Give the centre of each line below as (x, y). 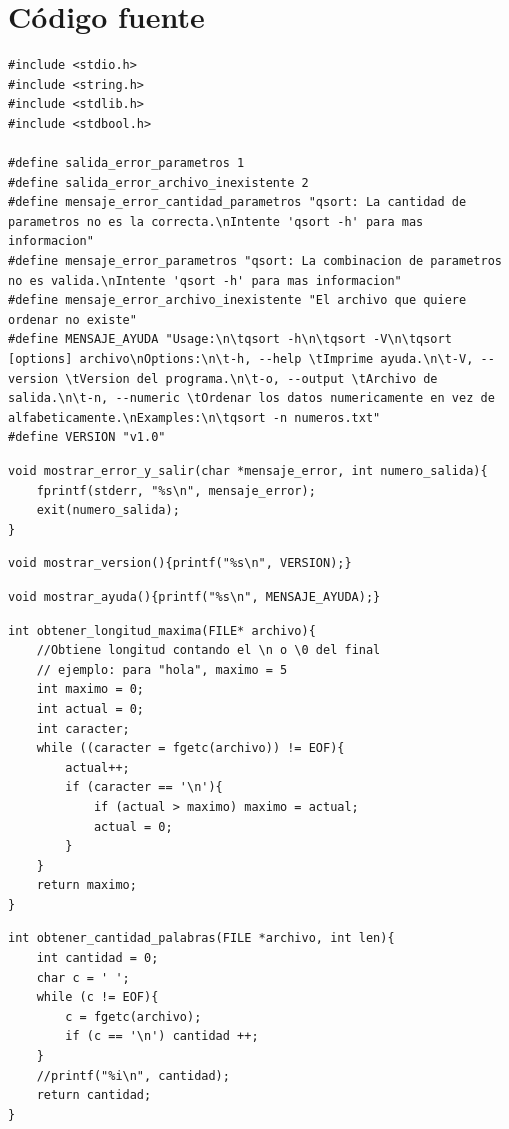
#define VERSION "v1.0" (87, 437)
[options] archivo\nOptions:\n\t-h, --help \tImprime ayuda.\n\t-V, (241, 359)
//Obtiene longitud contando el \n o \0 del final (208, 650)
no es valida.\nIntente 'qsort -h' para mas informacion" (205, 280)
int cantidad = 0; (97, 958)
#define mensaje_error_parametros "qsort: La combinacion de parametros (255, 261)
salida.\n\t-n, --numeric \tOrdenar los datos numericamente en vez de (251, 398)
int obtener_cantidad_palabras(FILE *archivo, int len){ (201, 938)
